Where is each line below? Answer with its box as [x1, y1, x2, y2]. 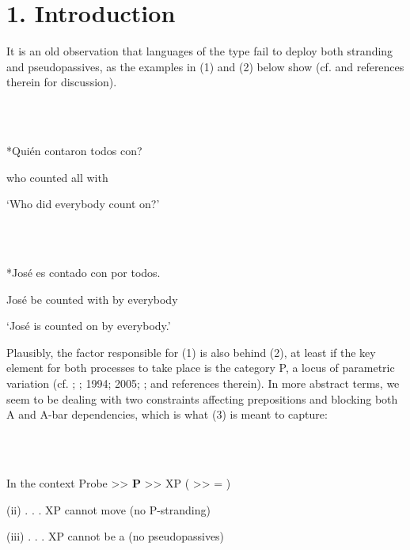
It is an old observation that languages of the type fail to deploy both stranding [6, 43, 393, 59]
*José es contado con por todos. [6, 264, 161, 281]
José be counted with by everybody [6, 290, 178, 307]
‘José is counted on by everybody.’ [6, 317, 171, 334]
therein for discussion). [6, 74, 117, 90]
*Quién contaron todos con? [6, 142, 142, 159]
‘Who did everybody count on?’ [6, 195, 160, 212]
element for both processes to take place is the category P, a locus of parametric [6, 359, 395, 376]
